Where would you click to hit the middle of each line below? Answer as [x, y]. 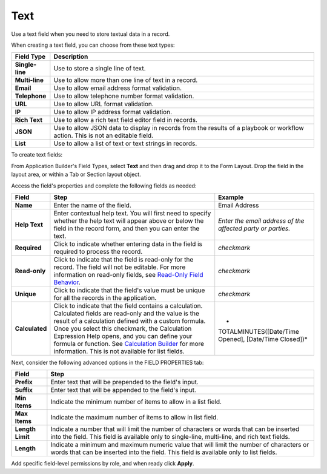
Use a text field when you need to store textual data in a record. [91, 34]
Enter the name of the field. [92, 205]
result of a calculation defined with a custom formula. [130, 320]
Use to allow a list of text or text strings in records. [125, 144]
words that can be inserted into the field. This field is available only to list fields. [164, 452]
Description [71, 56]
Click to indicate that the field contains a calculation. [128, 305]
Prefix [24, 382]
